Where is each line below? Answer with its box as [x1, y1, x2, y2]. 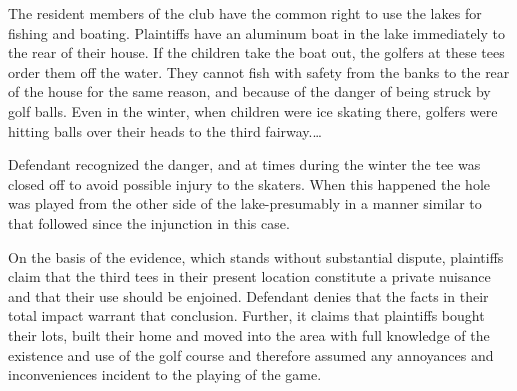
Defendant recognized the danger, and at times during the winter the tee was [8, 154, 481, 175]
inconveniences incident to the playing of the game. [8, 364, 322, 385]
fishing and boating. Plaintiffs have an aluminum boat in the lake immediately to [8, 22, 505, 43]
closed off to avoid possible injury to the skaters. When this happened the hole [8, 173, 490, 194]
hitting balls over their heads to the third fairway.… [8, 120, 322, 141]
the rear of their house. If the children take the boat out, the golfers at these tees [8, 42, 505, 63]
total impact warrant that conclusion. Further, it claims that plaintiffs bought [8, 305, 485, 326]
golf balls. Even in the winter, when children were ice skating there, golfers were [8, 100, 498, 121]
